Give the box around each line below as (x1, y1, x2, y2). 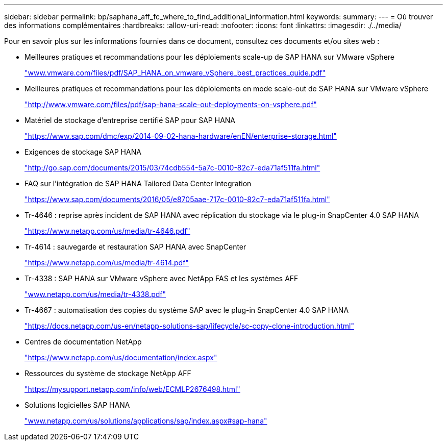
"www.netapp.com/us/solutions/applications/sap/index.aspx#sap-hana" (24, 416, 267, 425)
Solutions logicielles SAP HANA (24, 401, 130, 409)
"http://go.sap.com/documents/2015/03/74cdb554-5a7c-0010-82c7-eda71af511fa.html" (24, 163, 320, 172)
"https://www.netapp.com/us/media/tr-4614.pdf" (24, 258, 189, 267)
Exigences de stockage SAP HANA (24, 147, 141, 156)
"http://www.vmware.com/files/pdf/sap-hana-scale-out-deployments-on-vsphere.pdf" (24, 100, 317, 109)
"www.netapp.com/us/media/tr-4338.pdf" (24, 290, 166, 299)
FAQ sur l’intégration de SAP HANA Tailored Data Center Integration (24, 179, 252, 188)
